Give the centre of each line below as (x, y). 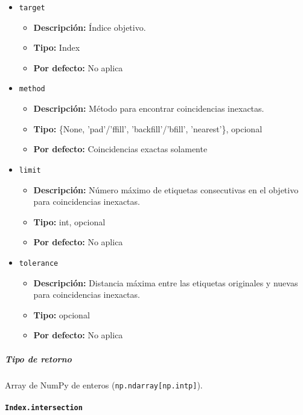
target (32, 8)
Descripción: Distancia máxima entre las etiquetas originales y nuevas (166, 282)
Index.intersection (44, 407)
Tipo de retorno (38, 359)
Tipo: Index (57, 47)
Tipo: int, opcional (69, 221)
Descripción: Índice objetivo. (90, 27)
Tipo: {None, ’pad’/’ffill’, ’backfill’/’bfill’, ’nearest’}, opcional (148, 128)
